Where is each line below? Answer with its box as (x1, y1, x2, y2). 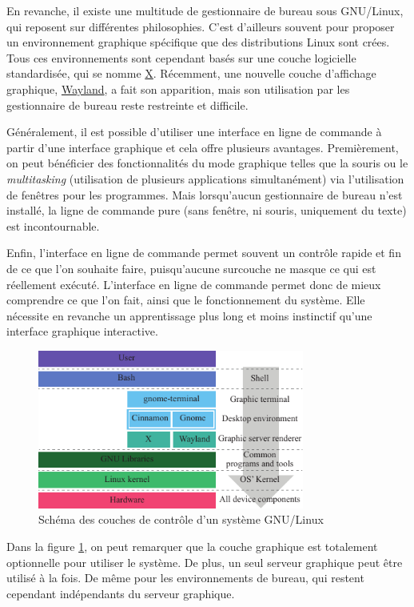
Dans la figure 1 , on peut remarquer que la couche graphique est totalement (6, 537, 378, 554)
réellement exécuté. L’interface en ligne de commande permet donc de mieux (6, 275, 381, 292)
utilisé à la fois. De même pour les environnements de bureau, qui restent (6, 569, 364, 586)
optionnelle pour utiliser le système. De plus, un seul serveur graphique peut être (6, 553, 403, 570)
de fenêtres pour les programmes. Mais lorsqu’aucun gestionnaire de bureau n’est (6, 186, 403, 203)
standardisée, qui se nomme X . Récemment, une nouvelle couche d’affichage (6, 65, 376, 82)
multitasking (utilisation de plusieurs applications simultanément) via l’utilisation (6, 170, 404, 187)
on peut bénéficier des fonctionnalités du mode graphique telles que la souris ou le (6, 155, 408, 171)
